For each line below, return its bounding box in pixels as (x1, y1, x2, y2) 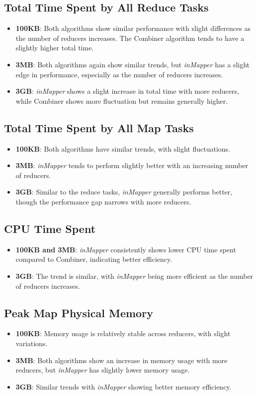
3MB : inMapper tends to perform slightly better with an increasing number (15, 160, 248, 171)
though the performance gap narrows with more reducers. (15, 196, 191, 206)
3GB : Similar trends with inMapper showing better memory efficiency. (15, 381, 232, 392)
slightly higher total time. (15, 42, 94, 53)
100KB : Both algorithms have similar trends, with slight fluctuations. (15, 143, 231, 154)
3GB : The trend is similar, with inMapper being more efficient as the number (15, 270, 254, 281)
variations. (15, 338, 48, 348)
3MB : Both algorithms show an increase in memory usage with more (15, 355, 228, 365)
